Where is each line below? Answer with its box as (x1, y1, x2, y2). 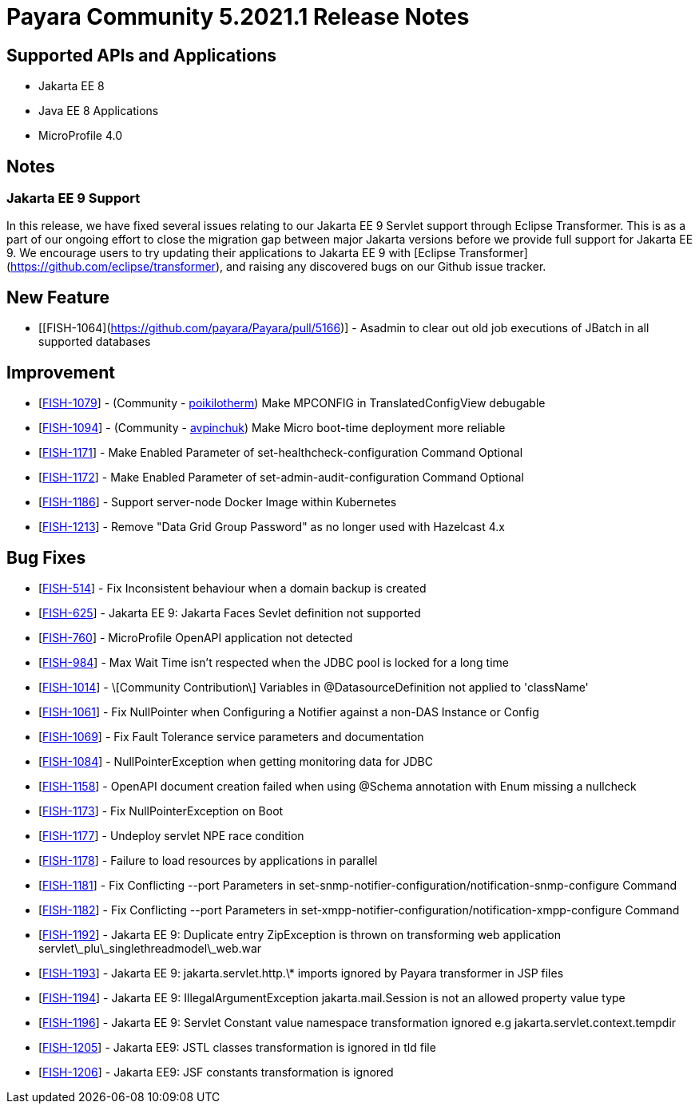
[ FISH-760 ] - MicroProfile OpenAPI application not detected (38, 630, 353, 644)
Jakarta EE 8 (38, 79, 105, 93)
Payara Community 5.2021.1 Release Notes (6, 3, 470, 30)
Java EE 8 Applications (38, 104, 159, 118)
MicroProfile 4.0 (38, 129, 122, 143)
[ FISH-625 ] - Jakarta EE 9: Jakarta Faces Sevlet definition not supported (38, 605, 421, 620)
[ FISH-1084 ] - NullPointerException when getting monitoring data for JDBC (38, 754, 433, 768)
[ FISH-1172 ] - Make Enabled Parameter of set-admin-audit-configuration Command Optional (38, 470, 524, 485)
